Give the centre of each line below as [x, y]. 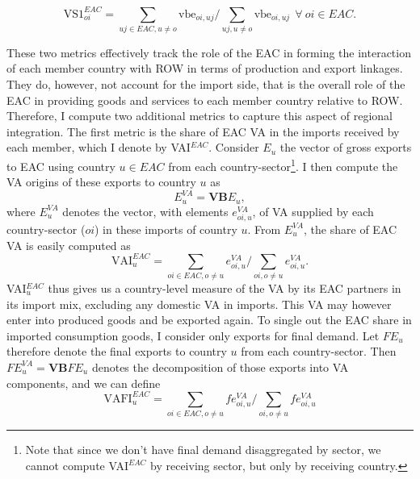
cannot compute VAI [77, 465]
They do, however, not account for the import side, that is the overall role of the [206, 84]
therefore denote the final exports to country [117, 351]
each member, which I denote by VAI [99, 147]
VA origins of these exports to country [101, 182]
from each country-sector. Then [319, 351]
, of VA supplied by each [313, 211]
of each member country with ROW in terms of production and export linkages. [205, 68]
